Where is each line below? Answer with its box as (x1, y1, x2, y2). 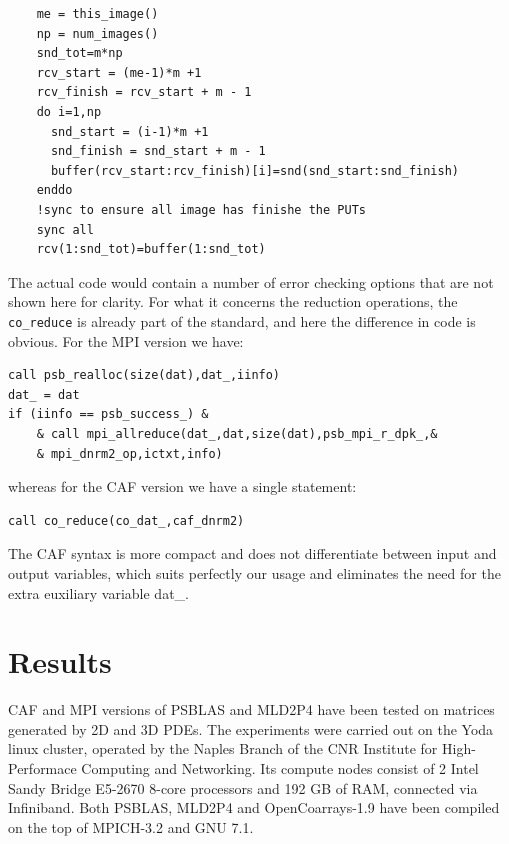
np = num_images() (36, 26, 159, 41)
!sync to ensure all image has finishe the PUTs (36, 202, 366, 217)
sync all (36, 222, 94, 237)
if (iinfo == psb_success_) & (8, 407, 209, 422)
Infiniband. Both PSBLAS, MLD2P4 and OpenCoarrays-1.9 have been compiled (8, 797, 500, 818)
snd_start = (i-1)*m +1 (50, 124, 209, 139)
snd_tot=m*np (36, 46, 123, 61)
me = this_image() (36, 7, 159, 21)
